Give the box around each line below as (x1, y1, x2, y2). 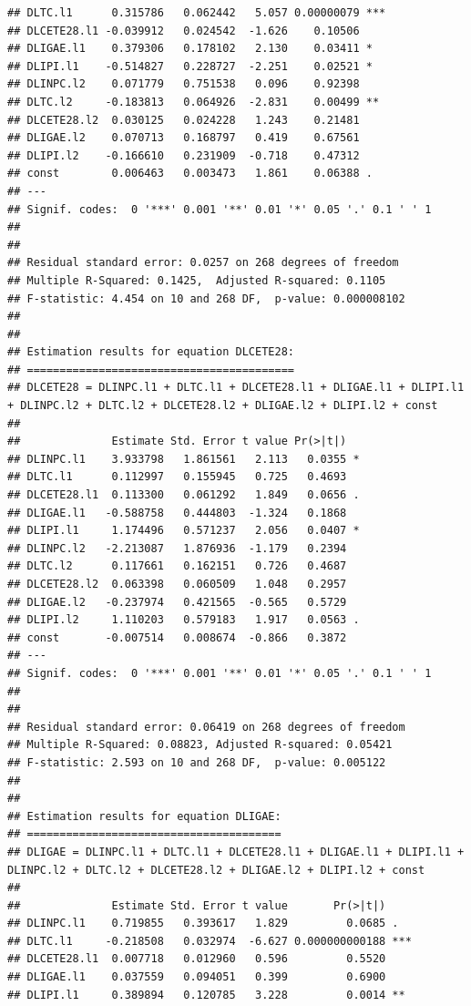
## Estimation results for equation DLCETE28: (7, 345, 294, 359)
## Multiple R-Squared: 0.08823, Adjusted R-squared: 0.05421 (7, 738, 393, 752)
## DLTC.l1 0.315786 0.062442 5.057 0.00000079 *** (7, 6, 386, 19)
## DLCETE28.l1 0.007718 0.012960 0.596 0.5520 (7, 952, 386, 966)
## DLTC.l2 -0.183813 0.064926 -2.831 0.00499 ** (7, 95, 380, 108)
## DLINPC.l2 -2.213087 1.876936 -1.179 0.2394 (7, 541, 347, 555)
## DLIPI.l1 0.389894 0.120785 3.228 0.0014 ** (7, 988, 405, 1001)
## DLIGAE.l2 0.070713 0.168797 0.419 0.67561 (7, 131, 360, 145)
